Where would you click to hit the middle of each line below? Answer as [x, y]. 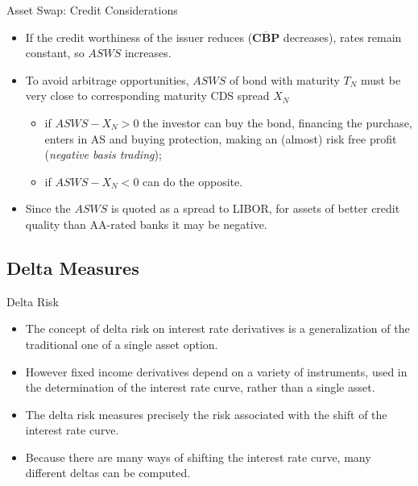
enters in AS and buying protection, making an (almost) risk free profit [221, 138]
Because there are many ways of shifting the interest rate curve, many [198, 457]
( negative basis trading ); [103, 154]
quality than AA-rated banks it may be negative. [146, 224]
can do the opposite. [193, 181]
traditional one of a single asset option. [122, 344]
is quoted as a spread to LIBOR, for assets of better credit [256, 208]
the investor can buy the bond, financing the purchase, [277, 122]
